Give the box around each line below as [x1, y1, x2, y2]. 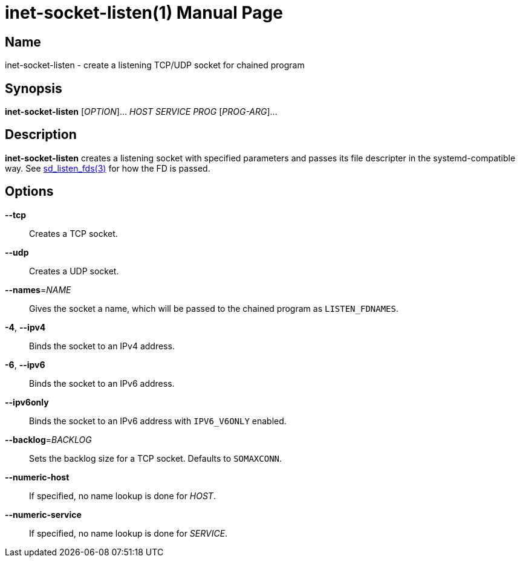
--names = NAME [5, 284, 71, 295]
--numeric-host [5, 471, 70, 482]
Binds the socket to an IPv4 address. [29, 340, 175, 351]
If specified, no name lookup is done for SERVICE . [29, 528, 228, 538]
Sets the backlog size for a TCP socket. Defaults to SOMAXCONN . [29, 453, 282, 463]
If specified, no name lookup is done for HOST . [29, 490, 216, 501]
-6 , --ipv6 [5, 359, 45, 370]
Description [5, 127, 77, 143]
